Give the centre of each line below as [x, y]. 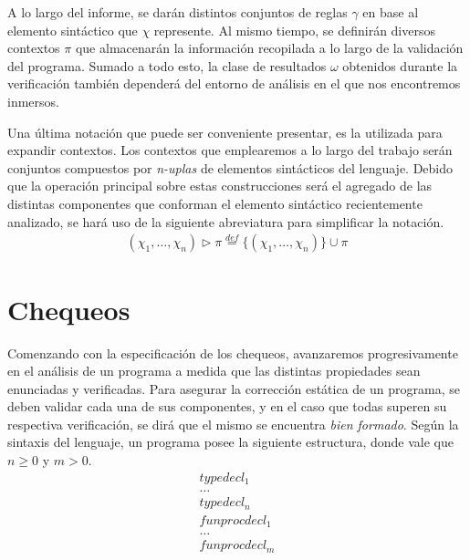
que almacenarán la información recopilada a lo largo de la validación [269, 48]
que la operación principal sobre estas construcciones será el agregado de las [220, 186]
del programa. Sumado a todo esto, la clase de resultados [167, 65]
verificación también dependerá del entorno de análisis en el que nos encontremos [234, 83]
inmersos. [33, 101]
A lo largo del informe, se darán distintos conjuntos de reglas [178, 12]
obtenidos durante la [400, 65]
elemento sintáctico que [73, 30]
